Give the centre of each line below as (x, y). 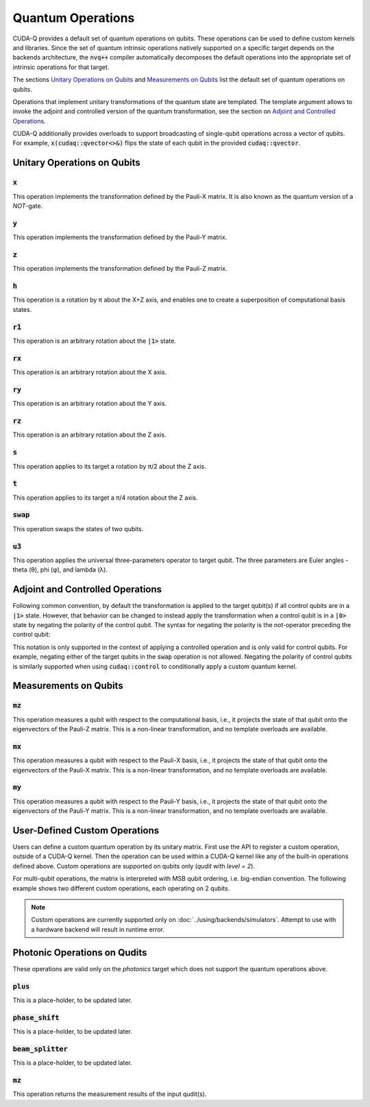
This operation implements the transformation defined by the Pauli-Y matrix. (120, 237)
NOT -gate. (28, 206)
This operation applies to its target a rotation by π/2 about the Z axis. (109, 466)
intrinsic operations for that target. (61, 67)
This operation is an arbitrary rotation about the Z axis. (90, 435)
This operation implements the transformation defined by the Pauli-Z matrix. (120, 269)
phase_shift (36, 1018)
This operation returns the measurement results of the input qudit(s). (110, 1094)
